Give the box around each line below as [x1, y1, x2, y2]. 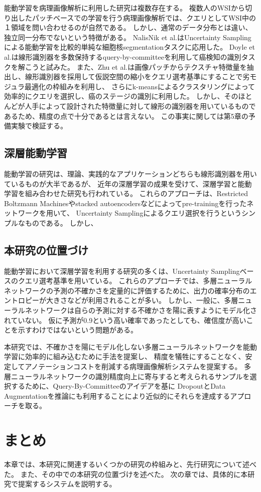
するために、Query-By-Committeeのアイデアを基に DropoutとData [11, 381, 226, 391]
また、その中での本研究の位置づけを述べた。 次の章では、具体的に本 [20, 468, 248, 479]
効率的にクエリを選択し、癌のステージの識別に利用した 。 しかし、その [4, 91, 238, 101]
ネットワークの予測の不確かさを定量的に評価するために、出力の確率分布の [4, 285, 250, 295]
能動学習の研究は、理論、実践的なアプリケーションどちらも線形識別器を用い [4, 168, 257, 179]
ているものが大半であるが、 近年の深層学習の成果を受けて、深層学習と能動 [4, 178, 252, 189]
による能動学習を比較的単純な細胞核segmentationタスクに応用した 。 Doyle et [4, 42, 255, 52]
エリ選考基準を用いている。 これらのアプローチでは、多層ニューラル [25, 275, 252, 286]
